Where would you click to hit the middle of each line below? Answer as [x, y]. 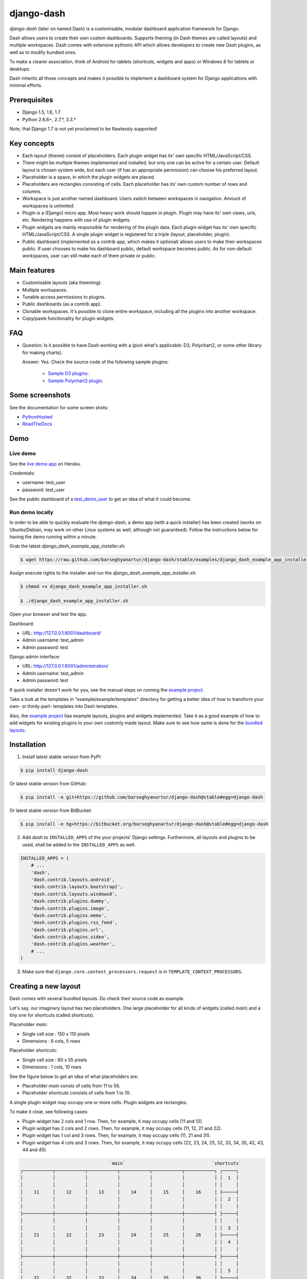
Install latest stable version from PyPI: [62, 757]
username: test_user [44, 482]
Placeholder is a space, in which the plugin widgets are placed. [89, 177]
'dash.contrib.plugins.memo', [69, 915]
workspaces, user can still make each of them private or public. [89, 256]
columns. [32, 191]
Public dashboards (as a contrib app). [62, 304]
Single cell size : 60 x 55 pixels [54, 1060]
